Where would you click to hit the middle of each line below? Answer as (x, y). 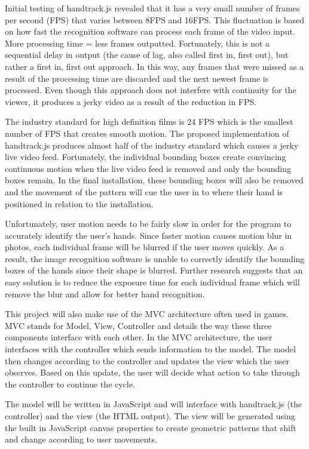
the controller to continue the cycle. (70, 384)
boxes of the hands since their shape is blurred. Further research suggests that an (154, 270)
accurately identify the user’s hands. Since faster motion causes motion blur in (149, 235)
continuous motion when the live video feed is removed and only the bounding (148, 168)
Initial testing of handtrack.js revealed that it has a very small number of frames (152, 8)
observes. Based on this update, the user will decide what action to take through (152, 372)
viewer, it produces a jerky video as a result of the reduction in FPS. (131, 101)
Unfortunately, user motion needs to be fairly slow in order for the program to (148, 224)
